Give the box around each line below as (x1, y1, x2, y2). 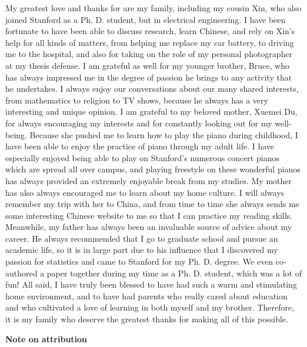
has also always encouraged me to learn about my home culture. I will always (5, 186, 285, 198)
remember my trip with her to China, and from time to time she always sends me (5, 198, 299, 210)
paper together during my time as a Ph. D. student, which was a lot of (46, 266, 302, 279)
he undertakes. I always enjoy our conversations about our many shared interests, (5, 82, 299, 95)
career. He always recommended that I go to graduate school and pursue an (5, 232, 278, 244)
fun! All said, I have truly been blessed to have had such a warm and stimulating (5, 278, 297, 291)
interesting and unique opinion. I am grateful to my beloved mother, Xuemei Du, (5, 105, 298, 118)
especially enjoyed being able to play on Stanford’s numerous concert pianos (5, 151, 279, 164)
